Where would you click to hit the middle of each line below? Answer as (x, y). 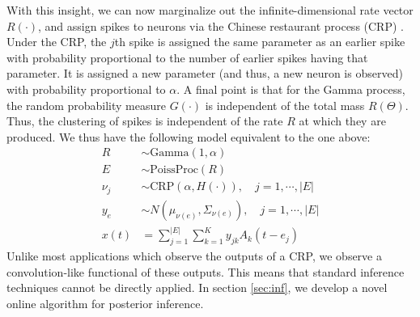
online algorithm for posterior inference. (105, 303)
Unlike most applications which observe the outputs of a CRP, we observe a (194, 256)
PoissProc (174, 170)
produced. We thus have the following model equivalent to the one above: (189, 136)
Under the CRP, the (57, 42)
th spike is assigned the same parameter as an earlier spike (260, 42)
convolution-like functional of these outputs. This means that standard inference (206, 271)
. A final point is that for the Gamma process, (291, 89)
